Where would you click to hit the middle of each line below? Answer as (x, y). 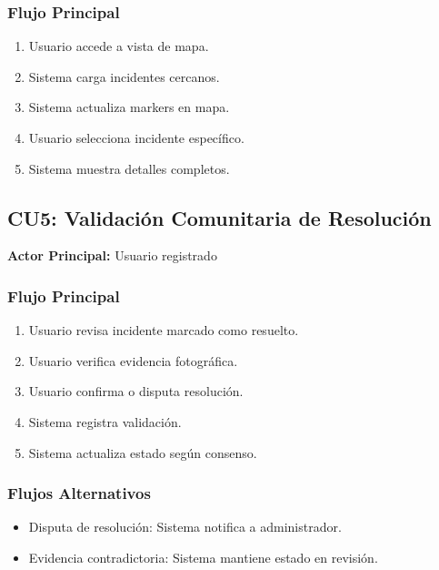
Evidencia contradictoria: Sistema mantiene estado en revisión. (203, 557)
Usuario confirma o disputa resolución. (136, 391)
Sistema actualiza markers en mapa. (129, 107)
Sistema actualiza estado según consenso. (143, 452)
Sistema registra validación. (105, 421)
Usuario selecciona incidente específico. (136, 137)
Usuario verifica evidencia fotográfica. (133, 360)
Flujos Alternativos (79, 493)
